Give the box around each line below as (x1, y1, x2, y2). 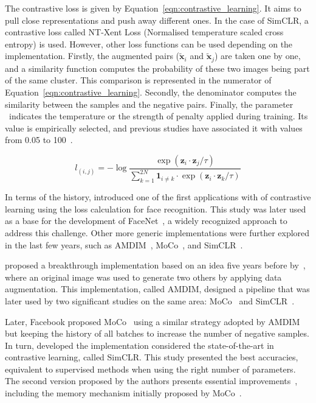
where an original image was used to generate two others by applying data (5, 270, 282, 283)
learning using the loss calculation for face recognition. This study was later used (5, 202, 306, 215)
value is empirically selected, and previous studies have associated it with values (5, 121, 303, 134)
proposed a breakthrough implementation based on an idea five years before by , (5, 259, 306, 272)
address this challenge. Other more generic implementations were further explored (5, 226, 310, 239)
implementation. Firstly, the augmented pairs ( (5, 49, 180, 62)
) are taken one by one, (214, 49, 301, 62)
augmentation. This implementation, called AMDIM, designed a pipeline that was (5, 282, 310, 295)
